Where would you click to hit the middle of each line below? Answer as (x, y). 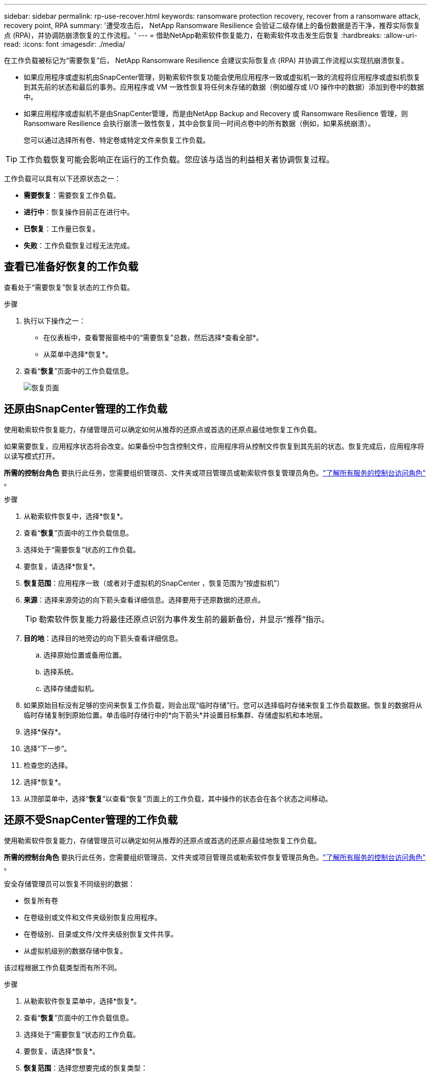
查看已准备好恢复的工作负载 (71, 267)
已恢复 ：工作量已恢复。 (62, 229)
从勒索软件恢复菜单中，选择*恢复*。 (82, 1001)
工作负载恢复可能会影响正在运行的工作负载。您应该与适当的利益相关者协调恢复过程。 (177, 159)
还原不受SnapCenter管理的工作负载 (91, 820)
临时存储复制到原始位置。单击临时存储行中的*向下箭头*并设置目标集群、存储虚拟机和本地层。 (175, 715)
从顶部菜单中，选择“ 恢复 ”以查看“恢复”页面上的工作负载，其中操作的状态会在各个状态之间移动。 (178, 798)
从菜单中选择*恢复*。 (78, 354)
